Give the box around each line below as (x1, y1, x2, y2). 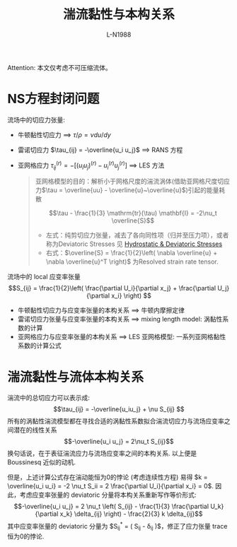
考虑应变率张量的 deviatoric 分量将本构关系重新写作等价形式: (19, 490, 197, 499)
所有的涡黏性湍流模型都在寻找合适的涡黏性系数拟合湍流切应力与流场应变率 (7, 417, 224, 425)
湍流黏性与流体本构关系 (7, 369, 144, 385)
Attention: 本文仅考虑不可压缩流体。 (7, 63, 112, 71)
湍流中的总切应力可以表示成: (7, 394, 91, 402)
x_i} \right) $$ (111, 291, 152, 300)
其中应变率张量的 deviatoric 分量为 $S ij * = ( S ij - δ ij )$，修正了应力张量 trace (7, 521, 228, 532)
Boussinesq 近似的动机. (7, 458, 76, 466)
